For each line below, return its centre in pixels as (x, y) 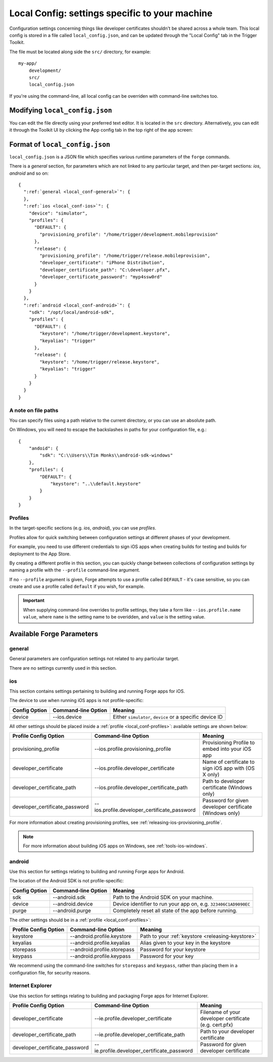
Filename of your (220, 1012)
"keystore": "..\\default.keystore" (96, 484)
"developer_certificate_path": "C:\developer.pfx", (105, 270)
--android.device (73, 904)
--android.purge (72, 910)
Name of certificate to (229, 762)
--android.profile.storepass (102, 950)
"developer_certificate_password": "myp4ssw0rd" (101, 277)
